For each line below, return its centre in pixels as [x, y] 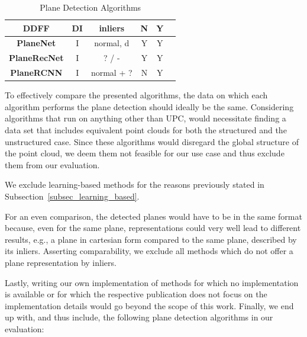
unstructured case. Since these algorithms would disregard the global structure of [152, 141]
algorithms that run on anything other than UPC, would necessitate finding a [146, 118]
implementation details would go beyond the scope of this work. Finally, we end [149, 305]
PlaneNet [36, 43]
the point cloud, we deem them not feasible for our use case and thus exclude [145, 153]
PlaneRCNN [36, 73]
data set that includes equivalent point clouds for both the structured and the [146, 130]
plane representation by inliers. [61, 262]
